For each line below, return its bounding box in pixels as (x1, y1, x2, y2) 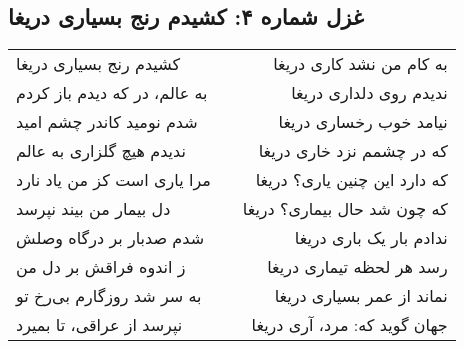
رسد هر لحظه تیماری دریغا (267, 255, 448, 279)
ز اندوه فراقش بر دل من (16, 255, 186, 279)
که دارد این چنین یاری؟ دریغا (255, 168, 448, 192)
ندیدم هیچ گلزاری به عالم (16, 139, 186, 163)
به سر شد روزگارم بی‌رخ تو (16, 284, 202, 308)
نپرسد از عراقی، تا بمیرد (16, 313, 183, 337)
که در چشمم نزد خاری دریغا (258, 139, 448, 163)
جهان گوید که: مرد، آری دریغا (251, 313, 448, 337)
